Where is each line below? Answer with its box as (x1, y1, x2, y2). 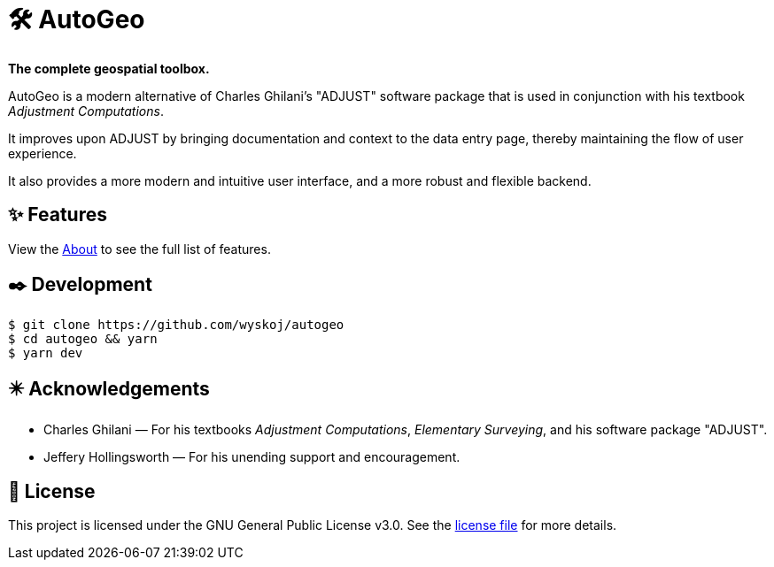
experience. (8, 145, 77, 161)
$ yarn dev (8, 346, 83, 361)
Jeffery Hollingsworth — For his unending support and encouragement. (43, 449, 461, 465)
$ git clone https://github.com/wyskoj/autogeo (8, 318, 344, 333)
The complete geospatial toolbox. (8, 60, 210, 76)
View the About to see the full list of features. (8, 241, 271, 257)
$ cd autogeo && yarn (8, 332, 158, 347)
